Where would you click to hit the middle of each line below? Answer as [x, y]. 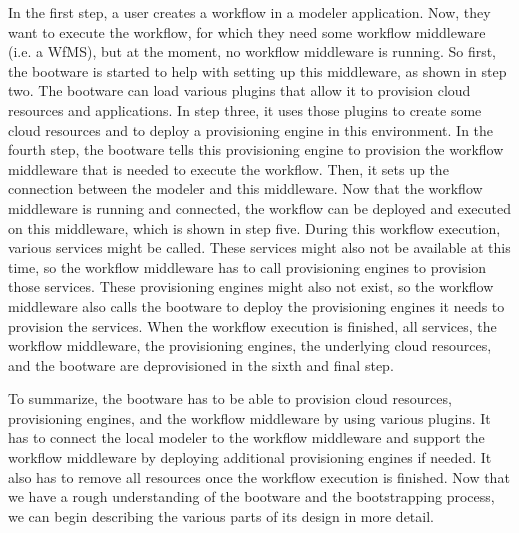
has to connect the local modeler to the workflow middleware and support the [246, 437]
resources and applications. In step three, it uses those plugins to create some [245, 109]
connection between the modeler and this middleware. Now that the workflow [245, 188]
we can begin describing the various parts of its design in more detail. [221, 515]
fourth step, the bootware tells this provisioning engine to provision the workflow [256, 149]
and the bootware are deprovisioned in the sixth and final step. [201, 364]
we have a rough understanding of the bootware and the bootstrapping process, [251, 496]
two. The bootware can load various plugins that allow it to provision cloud [239, 90]
